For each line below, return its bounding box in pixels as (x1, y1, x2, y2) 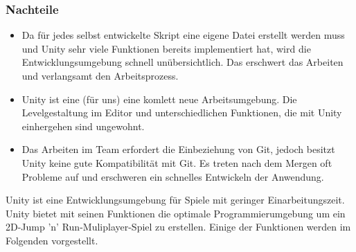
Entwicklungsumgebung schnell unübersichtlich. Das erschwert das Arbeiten (21, 55, 344, 69)
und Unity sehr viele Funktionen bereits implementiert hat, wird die (21, 41, 311, 55)
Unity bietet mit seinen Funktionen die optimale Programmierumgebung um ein (6, 206, 346, 220)
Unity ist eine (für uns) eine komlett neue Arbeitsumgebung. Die (21, 91, 297, 106)
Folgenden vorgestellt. (6, 233, 98, 247)
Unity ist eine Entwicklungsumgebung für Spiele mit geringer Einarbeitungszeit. (6, 192, 345, 207)
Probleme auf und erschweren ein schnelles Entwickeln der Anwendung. (21, 169, 324, 183)
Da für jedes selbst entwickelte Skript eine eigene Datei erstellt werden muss (21, 28, 345, 42)
